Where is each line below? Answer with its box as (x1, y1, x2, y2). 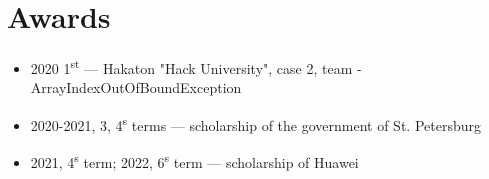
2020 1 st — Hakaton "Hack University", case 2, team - (30, 55, 362, 78)
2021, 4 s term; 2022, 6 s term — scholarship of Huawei (30, 149, 359, 172)
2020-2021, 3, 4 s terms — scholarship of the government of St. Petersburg (30, 111, 481, 135)
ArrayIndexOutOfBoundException (30, 77, 242, 98)
